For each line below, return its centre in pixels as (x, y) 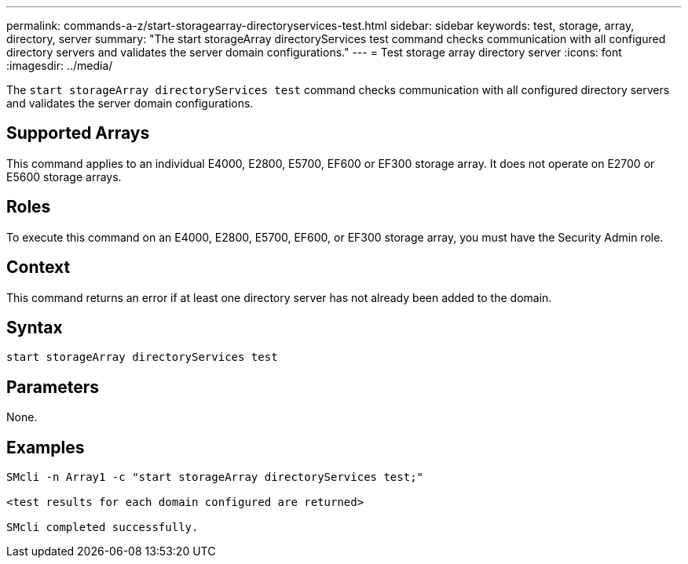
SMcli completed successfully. (102, 528)
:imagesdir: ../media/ (60, 65)
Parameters (53, 387)
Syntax (35, 327)
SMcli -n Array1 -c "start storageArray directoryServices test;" (215, 477)
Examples (46, 447)
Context (38, 267)
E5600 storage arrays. (64, 176)
